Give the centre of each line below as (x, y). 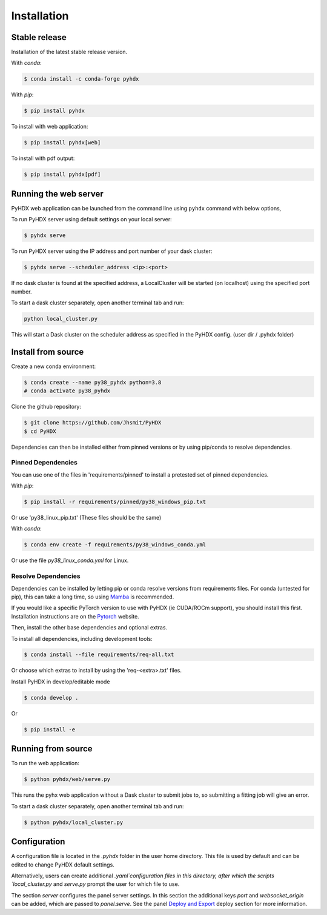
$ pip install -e (50, 729)
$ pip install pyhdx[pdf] (62, 175)
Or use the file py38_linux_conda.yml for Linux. (70, 560)
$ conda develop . (51, 698)
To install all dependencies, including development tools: (82, 638)
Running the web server (58, 194)
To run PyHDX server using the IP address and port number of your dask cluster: (112, 251)
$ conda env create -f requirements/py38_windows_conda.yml (115, 545)
